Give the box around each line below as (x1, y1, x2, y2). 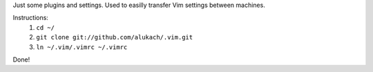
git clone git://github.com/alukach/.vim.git (36, 33, 193, 42)
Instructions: (12, 14, 48, 22)
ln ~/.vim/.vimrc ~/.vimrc (36, 43, 128, 51)
